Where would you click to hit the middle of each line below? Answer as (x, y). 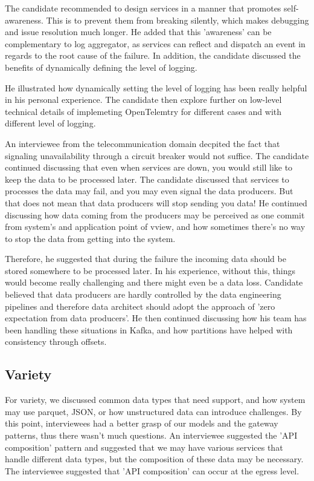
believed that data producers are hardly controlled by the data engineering (143, 294)
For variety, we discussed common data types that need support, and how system (155, 400)
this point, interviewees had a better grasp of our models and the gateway (142, 423)
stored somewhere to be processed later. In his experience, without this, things (150, 270)
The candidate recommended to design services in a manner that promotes (143, 8)
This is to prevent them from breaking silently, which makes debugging (178, 20)
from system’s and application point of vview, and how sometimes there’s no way (155, 227)
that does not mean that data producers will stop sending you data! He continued (156, 202)
